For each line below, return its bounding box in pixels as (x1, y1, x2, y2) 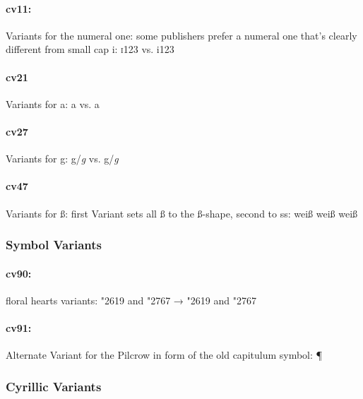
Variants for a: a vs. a (6, 96, 100, 111)
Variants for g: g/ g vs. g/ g (6, 151, 119, 166)
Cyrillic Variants (6, 377, 102, 395)
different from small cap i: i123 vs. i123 (6, 42, 174, 56)
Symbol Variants (6, 236, 102, 254)
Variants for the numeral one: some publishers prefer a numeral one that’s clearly (6, 28, 357, 42)
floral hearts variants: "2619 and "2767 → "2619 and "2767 (6, 292, 256, 307)
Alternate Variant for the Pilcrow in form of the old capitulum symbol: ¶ (6, 347, 323, 362)
